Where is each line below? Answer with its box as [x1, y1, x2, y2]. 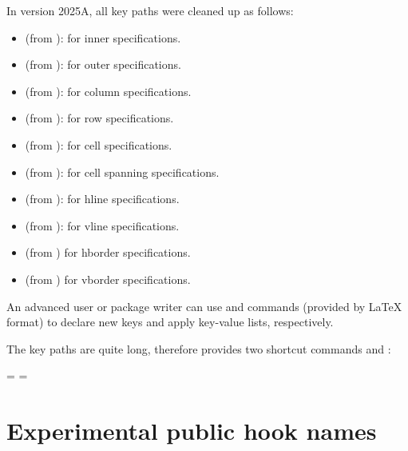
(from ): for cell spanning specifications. [25, 163, 220, 180]
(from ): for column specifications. [25, 82, 192, 99]
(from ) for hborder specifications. [25, 244, 191, 261]
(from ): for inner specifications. [25, 29, 181, 46]
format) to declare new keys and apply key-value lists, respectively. [6, 313, 334, 330]
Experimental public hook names [6, 414, 377, 447]
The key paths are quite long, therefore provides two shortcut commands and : [6, 340, 391, 357]
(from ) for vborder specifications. [25, 270, 191, 287]
